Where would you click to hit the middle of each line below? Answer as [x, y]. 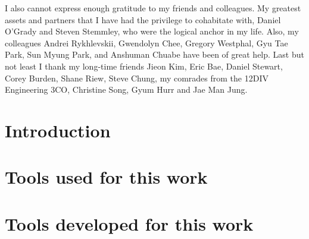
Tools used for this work [106, 177]
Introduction [58, 130]
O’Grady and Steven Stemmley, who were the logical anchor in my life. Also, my [152, 31]
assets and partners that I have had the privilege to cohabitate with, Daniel [143, 19]
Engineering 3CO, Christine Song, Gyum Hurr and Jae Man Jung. [126, 89]
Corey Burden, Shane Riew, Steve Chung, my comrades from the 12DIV [137, 78]
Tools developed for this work [129, 223]
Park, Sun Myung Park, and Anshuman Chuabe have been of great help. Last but [154, 54]
